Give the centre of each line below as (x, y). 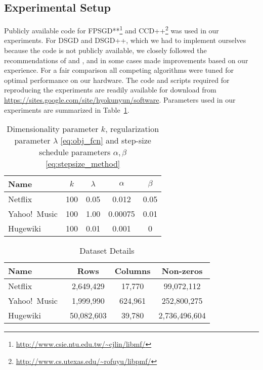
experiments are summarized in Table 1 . (67, 109)
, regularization (132, 129)
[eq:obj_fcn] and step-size (106, 141)
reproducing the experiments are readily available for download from (110, 90)
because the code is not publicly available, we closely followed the (105, 50)
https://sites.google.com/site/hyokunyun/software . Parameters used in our (120, 100)
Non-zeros (182, 271)
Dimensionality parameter (53, 129)
